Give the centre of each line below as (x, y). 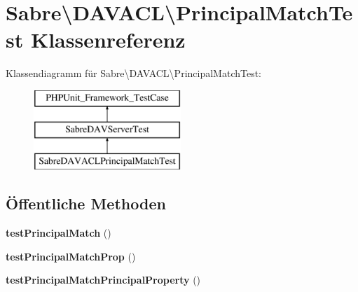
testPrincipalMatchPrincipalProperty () (103, 280)
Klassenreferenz (108, 40)
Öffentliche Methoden (86, 203)
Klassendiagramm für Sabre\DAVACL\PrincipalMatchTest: (134, 73)
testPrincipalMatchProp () (71, 256)
